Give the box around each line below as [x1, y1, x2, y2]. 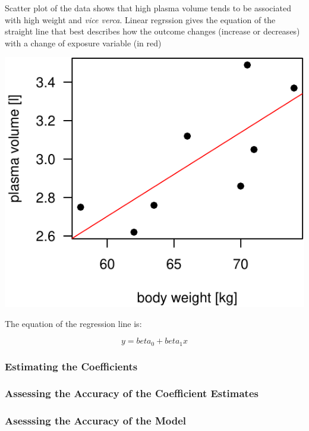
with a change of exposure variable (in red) [5, 36, 162, 49]
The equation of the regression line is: [5, 317, 142, 329]
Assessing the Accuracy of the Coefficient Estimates [5, 386, 258, 401]
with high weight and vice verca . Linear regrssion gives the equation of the [5, 13, 276, 26]
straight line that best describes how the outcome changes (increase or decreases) [5, 25, 300, 37]
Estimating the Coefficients [5, 358, 138, 373]
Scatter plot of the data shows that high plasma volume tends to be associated [5, 2, 291, 14]
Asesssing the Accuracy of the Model [5, 413, 187, 428]
